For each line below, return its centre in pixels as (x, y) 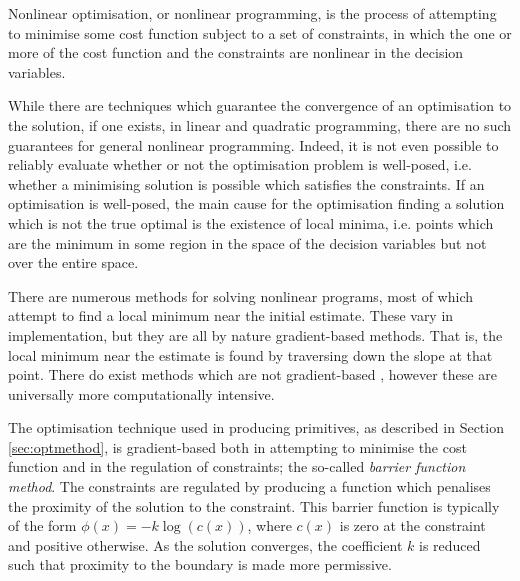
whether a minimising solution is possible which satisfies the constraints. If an (246, 183)
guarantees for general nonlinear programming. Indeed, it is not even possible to (253, 144)
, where (269, 525)
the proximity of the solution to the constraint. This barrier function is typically (254, 505)
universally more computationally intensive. (141, 393)
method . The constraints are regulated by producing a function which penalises (249, 486)
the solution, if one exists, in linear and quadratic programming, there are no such (260, 124)
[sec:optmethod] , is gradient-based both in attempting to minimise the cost (237, 446)
